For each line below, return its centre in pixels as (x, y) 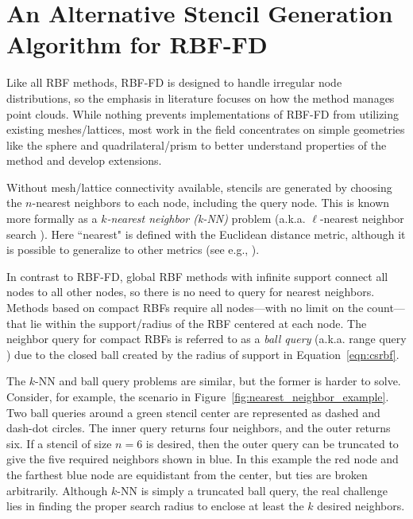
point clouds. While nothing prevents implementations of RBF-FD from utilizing (203, 113)
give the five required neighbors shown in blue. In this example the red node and (203, 459)
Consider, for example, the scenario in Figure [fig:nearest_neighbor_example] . (198, 396)
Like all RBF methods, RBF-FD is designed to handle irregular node (174, 82)
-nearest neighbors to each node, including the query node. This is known (211, 203)
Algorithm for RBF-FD (137, 44)
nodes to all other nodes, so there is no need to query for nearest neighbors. (191, 292)
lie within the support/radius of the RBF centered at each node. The (199, 323)
